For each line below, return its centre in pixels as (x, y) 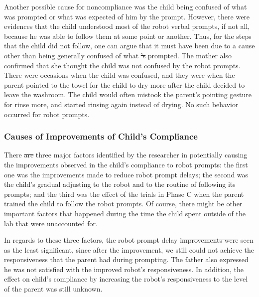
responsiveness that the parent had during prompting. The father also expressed (126, 259)
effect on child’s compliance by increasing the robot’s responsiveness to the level (126, 279)
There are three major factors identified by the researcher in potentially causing (126, 155)
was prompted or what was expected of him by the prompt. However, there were (127, 16)
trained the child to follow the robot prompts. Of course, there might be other (123, 204)
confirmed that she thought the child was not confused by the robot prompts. (122, 65)
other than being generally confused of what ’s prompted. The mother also (118, 55)
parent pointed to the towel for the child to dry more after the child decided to (125, 84)
